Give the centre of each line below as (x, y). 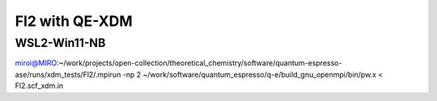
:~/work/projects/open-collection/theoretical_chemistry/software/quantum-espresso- (199, 63)
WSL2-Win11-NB (60, 43)
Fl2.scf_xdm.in (39, 86)
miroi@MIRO (36, 63)
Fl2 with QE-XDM (74, 21)
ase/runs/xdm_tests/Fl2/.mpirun (68, 74)
